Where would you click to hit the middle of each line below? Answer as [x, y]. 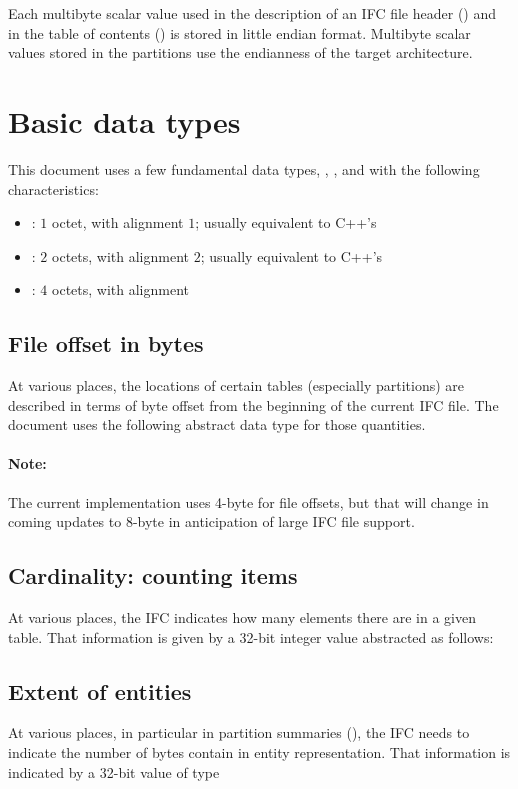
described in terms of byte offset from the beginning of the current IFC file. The [253, 404]
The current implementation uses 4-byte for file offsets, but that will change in [248, 501]
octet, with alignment [118, 222]
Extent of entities [100, 690]
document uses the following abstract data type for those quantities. [217, 424]
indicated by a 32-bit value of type [114, 771]
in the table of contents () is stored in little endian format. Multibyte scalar [239, 32]
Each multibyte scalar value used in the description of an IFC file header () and [252, 13]
